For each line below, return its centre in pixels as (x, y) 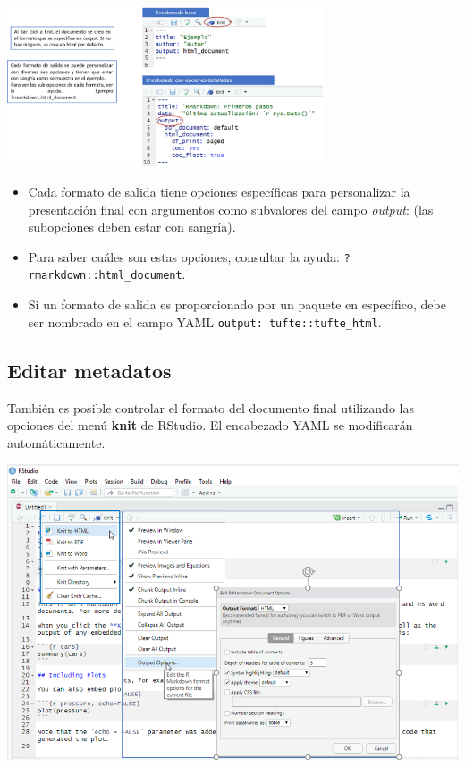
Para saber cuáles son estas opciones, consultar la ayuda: (184, 256)
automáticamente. (56, 442)
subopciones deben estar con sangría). (132, 227)
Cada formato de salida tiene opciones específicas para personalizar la (219, 192)
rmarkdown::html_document (105, 276)
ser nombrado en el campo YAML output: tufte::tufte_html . (205, 321)
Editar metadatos (89, 370)
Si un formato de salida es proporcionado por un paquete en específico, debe (237, 304)
